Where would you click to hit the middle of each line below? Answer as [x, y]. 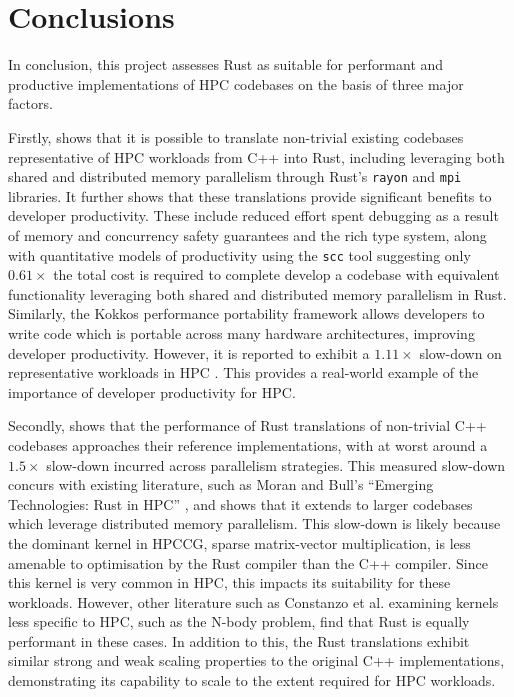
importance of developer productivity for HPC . [152, 391]
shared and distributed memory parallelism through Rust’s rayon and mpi [235, 176]
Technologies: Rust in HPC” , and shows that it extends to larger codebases [240, 503]
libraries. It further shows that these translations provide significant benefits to [250, 195]
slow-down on [460, 352]
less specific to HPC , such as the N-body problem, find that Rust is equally [239, 621]
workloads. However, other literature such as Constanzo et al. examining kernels [253, 601]
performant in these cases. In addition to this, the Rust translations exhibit [239, 640]
